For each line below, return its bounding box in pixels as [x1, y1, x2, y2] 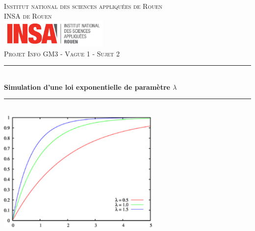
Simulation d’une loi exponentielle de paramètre [4, 81, 170, 92]
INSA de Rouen [4, 10, 52, 21]
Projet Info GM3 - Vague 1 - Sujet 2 [4, 48, 120, 58]
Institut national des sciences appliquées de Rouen [4, 1, 162, 11]
